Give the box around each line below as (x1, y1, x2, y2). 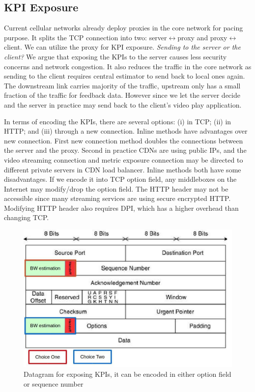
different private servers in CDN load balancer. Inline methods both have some (4, 164, 241, 174)
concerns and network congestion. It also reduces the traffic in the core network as (4, 61, 252, 71)
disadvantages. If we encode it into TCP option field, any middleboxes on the (4, 174, 237, 184)
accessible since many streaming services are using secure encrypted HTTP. (4, 193, 231, 203)
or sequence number (24, 378, 84, 389)
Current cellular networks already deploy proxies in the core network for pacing (4, 23, 243, 33)
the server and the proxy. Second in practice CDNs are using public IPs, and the (4, 145, 247, 155)
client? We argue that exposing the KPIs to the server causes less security (4, 51, 227, 61)
